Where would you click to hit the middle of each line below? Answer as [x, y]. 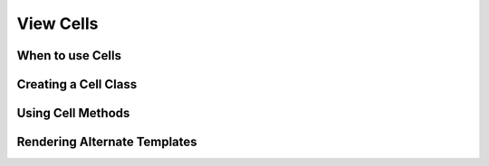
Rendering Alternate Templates [107, 142]
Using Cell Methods [73, 113]
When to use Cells [69, 55]
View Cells [58, 23]
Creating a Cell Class [77, 84]
